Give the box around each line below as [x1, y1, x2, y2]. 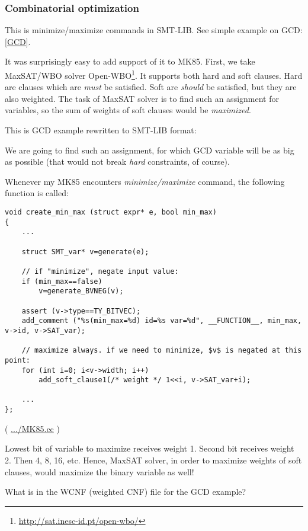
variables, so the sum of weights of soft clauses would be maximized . [5, 104, 251, 116]
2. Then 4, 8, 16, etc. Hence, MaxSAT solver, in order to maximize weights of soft [5, 453, 302, 466]
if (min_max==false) [21, 277, 102, 286]
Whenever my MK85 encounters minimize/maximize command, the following [5, 175, 285, 187]
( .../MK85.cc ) [5, 422, 60, 434]
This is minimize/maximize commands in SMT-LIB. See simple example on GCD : [5, 24, 303, 36]
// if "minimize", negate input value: [21, 267, 179, 276]
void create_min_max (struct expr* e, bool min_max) [5, 208, 217, 216]
